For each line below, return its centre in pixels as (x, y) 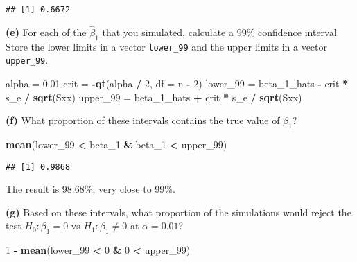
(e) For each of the (46, 32)
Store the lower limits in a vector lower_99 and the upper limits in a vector (166, 46)
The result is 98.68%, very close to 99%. (90, 189)
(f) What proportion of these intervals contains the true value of (143, 120)
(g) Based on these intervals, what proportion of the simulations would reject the (178, 212)
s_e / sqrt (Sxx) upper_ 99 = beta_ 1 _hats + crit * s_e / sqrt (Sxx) (154, 97)
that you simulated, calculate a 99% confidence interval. (221, 32)
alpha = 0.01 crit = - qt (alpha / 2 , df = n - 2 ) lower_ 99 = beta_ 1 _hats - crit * (177, 83)
